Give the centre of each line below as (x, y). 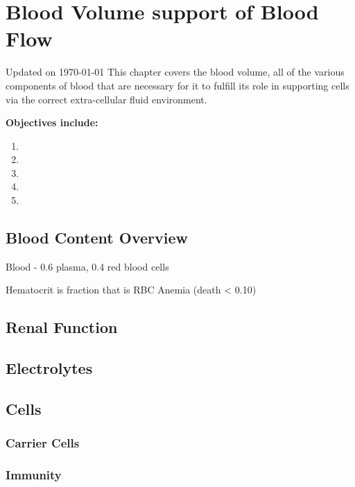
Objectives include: (52, 122)
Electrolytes (49, 368)
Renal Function (62, 327)
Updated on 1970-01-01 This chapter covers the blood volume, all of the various (175, 72)
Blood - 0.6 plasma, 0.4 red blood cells (87, 266)
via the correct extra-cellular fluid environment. (106, 99)
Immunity (34, 475)
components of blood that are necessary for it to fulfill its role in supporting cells (177, 85)
